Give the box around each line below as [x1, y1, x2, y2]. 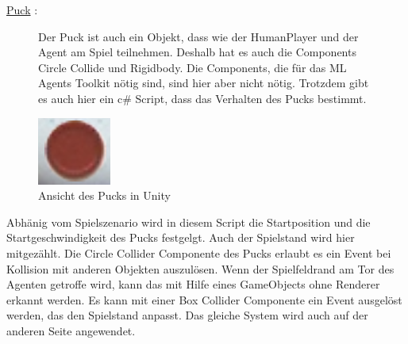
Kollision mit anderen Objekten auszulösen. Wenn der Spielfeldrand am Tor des [6, 260, 395, 277]
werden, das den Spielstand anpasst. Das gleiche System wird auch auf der [6, 307, 368, 323]
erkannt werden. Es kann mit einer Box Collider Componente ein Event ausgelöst [6, 291, 402, 308]
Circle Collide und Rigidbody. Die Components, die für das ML [38, 59, 347, 75]
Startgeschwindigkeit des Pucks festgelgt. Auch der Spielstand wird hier [6, 229, 355, 246]
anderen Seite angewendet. [6, 322, 136, 338]
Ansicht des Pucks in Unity [38, 187, 171, 204]
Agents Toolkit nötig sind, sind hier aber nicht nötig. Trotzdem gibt [38, 75, 369, 91]
